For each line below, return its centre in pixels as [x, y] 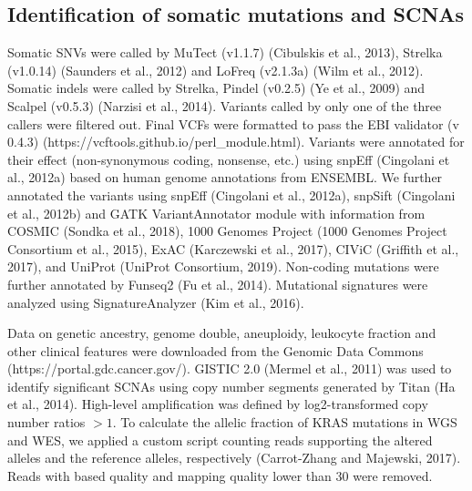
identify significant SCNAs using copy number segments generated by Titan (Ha [231, 386]
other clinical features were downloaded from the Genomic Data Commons [215, 350]
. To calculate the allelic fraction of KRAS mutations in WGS [285, 422]
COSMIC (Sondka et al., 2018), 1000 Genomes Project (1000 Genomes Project [227, 231]
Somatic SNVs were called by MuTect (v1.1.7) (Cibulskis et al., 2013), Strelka [225, 52]
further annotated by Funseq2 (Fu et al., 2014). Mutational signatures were [218, 284]
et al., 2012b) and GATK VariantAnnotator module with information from [216, 213]
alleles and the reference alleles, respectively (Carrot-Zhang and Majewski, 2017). [234, 458]
